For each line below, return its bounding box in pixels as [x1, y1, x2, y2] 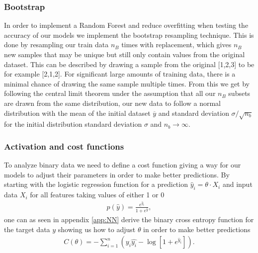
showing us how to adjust [58, 224, 136, 234]
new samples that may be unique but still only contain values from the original [4, 49, 245, 59]
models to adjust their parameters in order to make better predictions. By [4, 169, 230, 179]
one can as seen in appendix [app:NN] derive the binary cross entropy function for [4, 214, 254, 225]
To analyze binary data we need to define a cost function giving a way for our [4, 160, 241, 170]
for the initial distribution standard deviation [4, 119, 142, 129]
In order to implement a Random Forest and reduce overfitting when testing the [4, 20, 249, 30]
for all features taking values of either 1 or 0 [30, 189, 165, 200]
